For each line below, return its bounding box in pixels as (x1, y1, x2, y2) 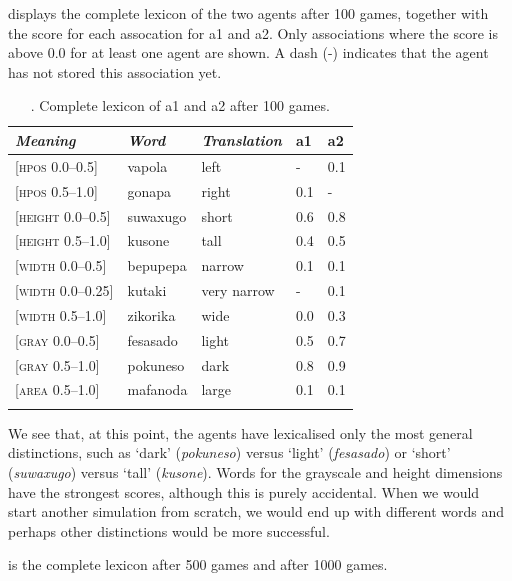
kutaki (127, 280, 167, 301)
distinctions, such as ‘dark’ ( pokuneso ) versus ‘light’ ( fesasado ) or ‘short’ (8, 442, 451, 463)
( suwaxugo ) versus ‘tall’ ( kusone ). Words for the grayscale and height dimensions (8, 461, 503, 482)
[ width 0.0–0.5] (15, 255, 107, 276)
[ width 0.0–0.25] (15, 280, 114, 301)
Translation (201, 129, 282, 150)
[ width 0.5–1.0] (15, 304, 107, 325)
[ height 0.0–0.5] (15, 205, 111, 226)
